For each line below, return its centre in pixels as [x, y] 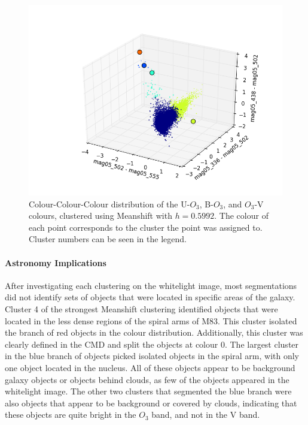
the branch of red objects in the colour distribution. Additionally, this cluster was [154, 332]
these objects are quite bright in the [71, 415]
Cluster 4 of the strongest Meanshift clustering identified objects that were [141, 308]
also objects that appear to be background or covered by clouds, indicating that [151, 403]
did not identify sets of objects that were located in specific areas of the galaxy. [150, 297]
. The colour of [241, 215]
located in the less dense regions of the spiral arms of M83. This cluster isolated [151, 320]
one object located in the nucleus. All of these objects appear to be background [150, 367]
